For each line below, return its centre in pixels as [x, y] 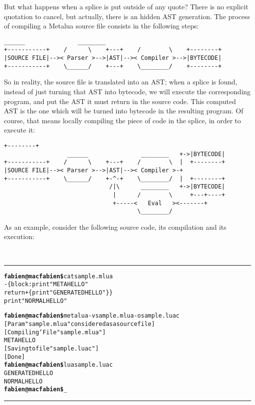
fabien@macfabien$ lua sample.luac [58, 365]
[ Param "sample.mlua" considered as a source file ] [79, 324]
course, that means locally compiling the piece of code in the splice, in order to [123, 120]
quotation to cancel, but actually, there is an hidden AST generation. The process [127, 16]
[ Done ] [14, 357]
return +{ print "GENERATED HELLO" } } [58, 292]
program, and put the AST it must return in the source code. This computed [120, 101]
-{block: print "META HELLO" [46, 284]
